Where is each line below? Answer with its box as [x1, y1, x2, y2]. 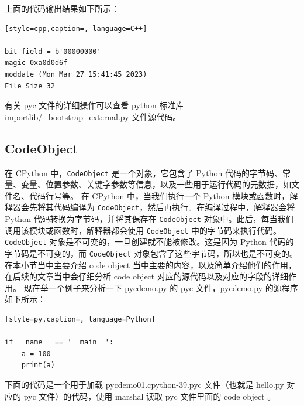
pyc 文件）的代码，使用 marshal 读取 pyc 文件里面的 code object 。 [23, 390, 276, 402]
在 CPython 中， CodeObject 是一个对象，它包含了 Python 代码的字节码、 [5, 166, 282, 179]
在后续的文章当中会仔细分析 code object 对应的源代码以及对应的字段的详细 [5, 270, 288, 282]
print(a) [21, 361, 55, 370]
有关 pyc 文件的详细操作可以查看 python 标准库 [5, 99, 184, 111]
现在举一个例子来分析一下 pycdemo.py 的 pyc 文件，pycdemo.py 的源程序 [23, 281, 298, 294]
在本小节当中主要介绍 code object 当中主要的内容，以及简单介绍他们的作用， [5, 258, 296, 271]
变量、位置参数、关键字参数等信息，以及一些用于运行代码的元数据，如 [20, 178, 291, 190]
